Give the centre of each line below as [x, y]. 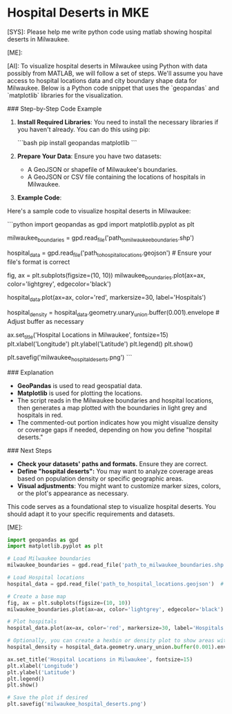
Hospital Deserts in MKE [78, 13]
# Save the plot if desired [48, 698]
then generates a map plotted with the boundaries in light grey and [112, 407]
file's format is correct [39, 262]
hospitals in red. [40, 415]
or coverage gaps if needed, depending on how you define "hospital [114, 430]
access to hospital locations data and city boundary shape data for [102, 80]
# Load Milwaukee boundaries [49, 559]
